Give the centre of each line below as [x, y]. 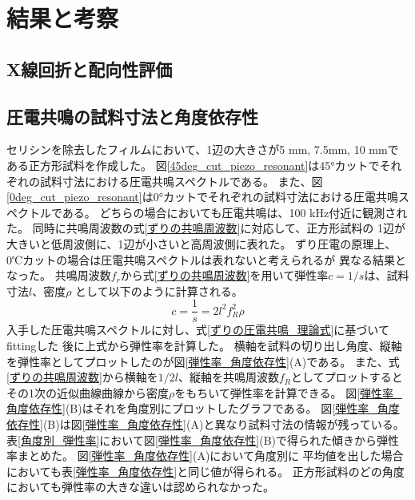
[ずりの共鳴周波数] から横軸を [82, 377]
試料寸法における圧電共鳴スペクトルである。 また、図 [181, 181]
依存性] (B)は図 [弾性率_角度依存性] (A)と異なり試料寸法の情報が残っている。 [206, 423]
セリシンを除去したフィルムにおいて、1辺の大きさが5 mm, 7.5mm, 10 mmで [203, 149]
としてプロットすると [347, 377]
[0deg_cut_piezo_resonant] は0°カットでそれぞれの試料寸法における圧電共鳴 [202, 197]
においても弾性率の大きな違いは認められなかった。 [140, 487]
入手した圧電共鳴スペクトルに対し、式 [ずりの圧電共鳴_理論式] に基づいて [198, 330]
